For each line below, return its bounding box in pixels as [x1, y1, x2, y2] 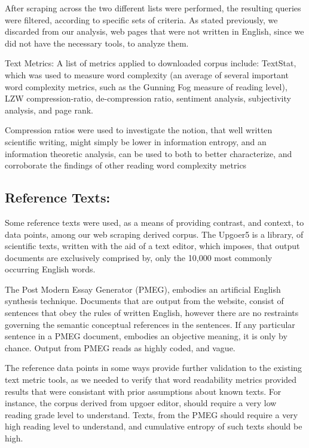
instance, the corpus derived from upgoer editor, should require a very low [5, 397, 277, 409]
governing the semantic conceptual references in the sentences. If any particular [5, 318, 295, 330]
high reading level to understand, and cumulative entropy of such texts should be [5, 420, 302, 432]
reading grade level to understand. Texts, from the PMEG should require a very [5, 408, 298, 421]
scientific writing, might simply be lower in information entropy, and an [5, 135, 267, 148]
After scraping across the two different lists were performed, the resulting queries [5, 2, 301, 14]
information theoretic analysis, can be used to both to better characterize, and [5, 147, 292, 159]
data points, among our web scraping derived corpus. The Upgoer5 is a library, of [5, 228, 304, 240]
